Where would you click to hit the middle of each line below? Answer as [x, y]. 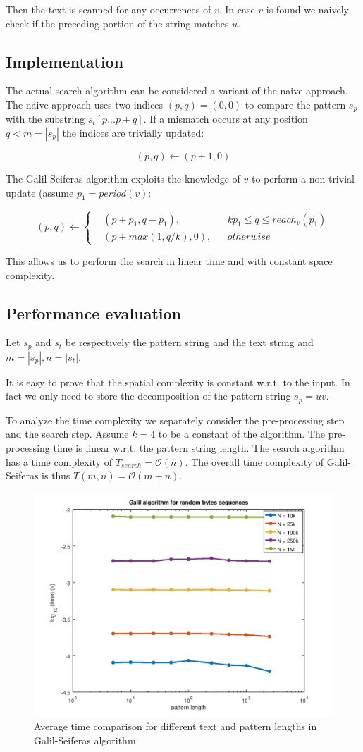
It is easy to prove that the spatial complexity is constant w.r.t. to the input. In [178, 382]
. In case [237, 9]
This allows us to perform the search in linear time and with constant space [169, 260]
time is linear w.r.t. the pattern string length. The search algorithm [199, 448]
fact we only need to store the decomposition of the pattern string [148, 396]
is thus [56, 475]
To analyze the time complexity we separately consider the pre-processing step [175, 420]
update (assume [40, 192]
